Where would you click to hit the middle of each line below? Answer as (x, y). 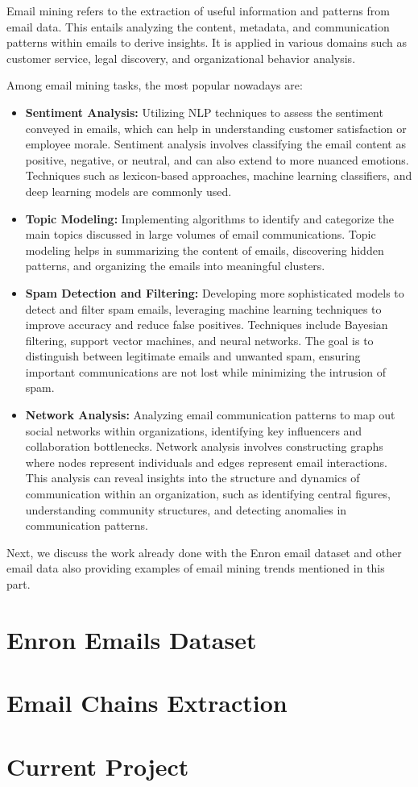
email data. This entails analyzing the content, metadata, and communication (198, 26)
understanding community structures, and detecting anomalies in (186, 509)
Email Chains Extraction (147, 703)
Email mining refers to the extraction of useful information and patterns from (198, 10)
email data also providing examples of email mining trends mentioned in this (196, 568)
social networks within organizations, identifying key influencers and (194, 430)
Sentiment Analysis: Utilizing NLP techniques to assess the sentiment (204, 112)
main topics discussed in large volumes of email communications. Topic (201, 234)
